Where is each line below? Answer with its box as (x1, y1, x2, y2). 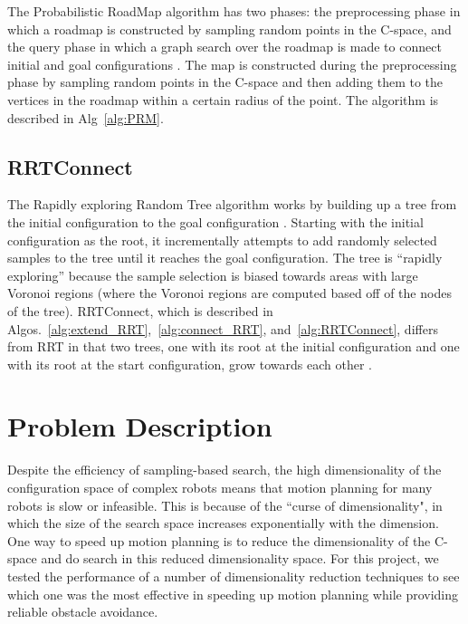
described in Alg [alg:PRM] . (7, 108, 164, 127)
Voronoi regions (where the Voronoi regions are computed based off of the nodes (7, 283, 452, 302)
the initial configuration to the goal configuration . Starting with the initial (7, 212, 424, 231)
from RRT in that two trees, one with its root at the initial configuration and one (7, 337, 460, 356)
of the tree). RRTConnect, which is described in (7, 301, 273, 320)
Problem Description (7, 408, 272, 445)
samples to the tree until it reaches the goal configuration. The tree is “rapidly (7, 248, 443, 267)
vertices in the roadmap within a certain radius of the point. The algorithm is (7, 90, 439, 109)
